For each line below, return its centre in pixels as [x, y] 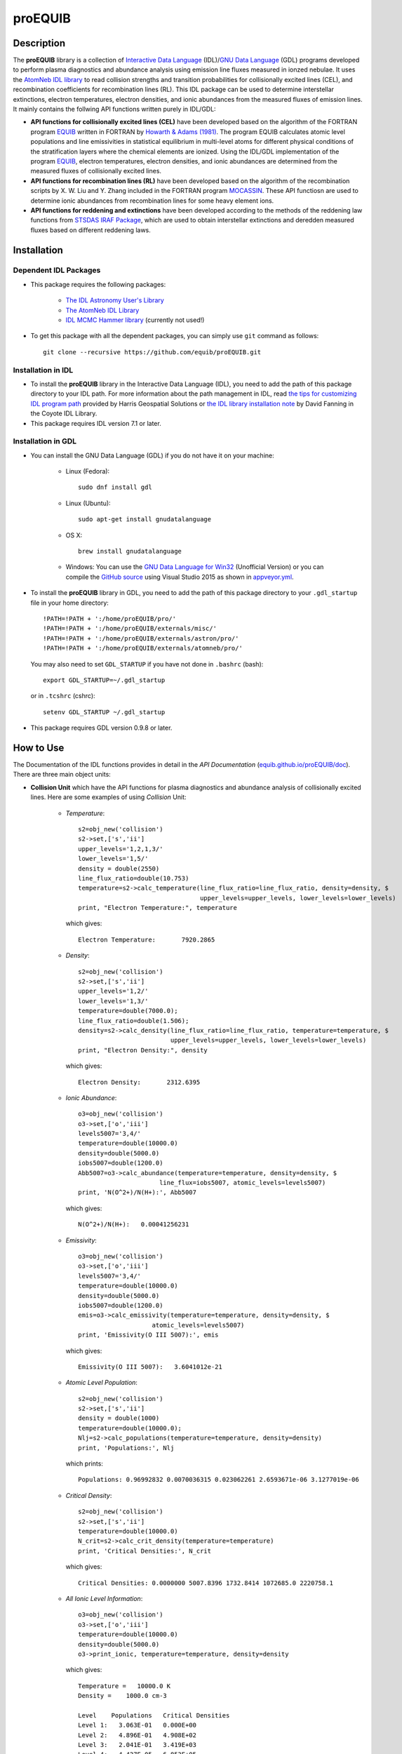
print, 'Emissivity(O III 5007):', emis [148, 1335]
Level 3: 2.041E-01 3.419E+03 [137, 1745]
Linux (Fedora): [88, 471]
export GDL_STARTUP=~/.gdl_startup [104, 680]
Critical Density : [89, 1495]
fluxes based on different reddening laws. [91, 230]
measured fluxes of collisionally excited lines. [96, 171]
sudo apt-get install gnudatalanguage [145, 520]
